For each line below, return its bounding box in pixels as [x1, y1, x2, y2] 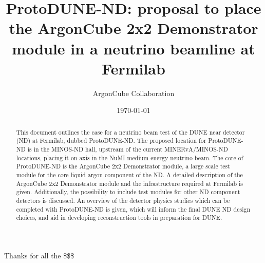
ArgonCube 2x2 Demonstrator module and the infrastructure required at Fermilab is [16, 179, 243, 187]
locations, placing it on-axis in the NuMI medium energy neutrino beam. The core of [16, 153, 243, 162]
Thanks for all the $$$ [4, 250, 74, 260]
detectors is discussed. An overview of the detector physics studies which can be [16, 196, 230, 204]
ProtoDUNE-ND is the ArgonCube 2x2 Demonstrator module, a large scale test [16, 162, 230, 171]
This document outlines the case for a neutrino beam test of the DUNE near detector [16, 127, 245, 136]
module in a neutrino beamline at [12, 37, 255, 59]
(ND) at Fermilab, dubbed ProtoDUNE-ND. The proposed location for [16, 136, 206, 145]
